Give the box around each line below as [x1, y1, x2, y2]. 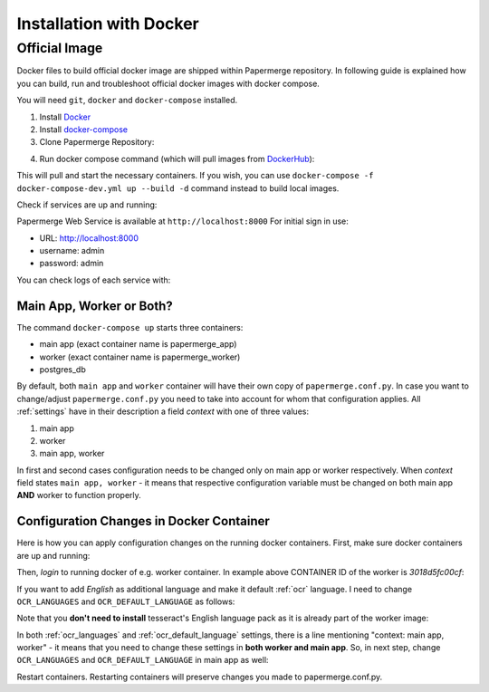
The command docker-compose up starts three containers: [16, 322, 244, 332]
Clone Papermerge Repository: [39, 137, 155, 148]
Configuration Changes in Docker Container [16, 514, 271, 529]
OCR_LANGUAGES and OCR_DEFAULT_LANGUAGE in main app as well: [16, 655, 269, 666]
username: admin [39, 245, 105, 256]
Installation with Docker [16, 14, 199, 34]
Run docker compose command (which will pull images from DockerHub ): [39, 153, 315, 164]
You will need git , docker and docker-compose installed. [16, 95, 238, 106]
